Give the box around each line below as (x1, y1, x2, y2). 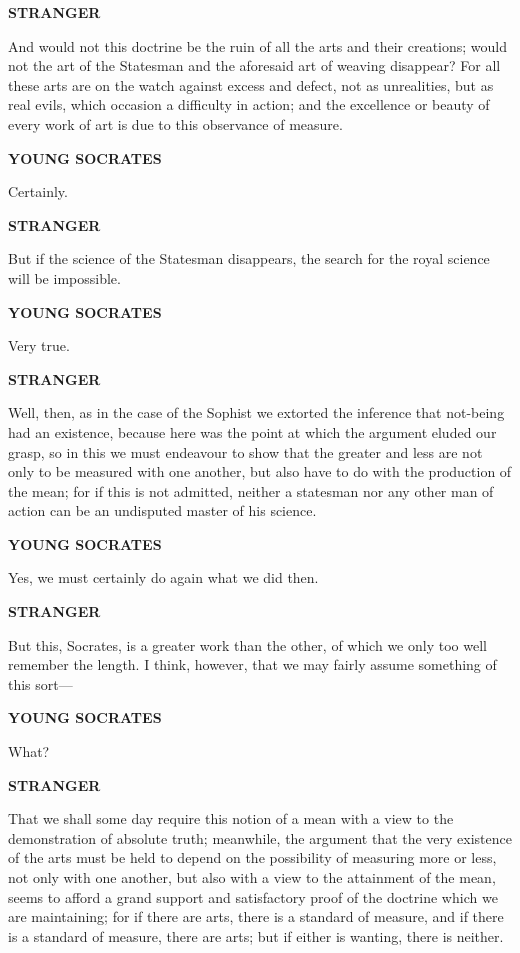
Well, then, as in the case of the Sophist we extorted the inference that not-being (8, 402, 505, 423)
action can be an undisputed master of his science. (8, 500, 317, 521)
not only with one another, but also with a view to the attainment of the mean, (8, 867, 496, 887)
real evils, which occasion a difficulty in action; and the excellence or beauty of (8, 94, 490, 115)
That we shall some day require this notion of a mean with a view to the (8, 808, 454, 829)
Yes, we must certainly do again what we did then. (8, 567, 319, 588)
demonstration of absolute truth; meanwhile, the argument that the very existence (8, 827, 512, 848)
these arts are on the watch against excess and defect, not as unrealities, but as (8, 74, 494, 95)
